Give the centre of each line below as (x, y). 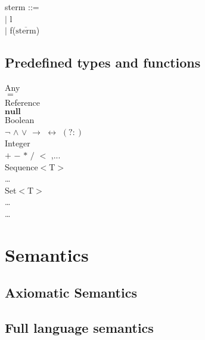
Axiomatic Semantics (71, 292)
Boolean (20, 120)
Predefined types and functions (103, 62)
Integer (18, 143)
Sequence (21, 166)
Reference (22, 102)
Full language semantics (79, 328)
